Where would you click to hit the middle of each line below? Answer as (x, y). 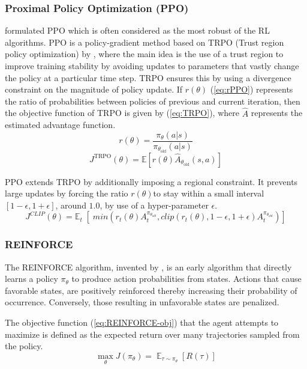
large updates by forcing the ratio (67, 193)
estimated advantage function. (60, 125)
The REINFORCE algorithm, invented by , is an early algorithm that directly (148, 267)
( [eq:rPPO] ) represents (252, 89)
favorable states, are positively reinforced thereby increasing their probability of (151, 290)
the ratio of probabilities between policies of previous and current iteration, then (153, 101)
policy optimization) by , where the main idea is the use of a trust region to (144, 54)
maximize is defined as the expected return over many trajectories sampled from (152, 334)
